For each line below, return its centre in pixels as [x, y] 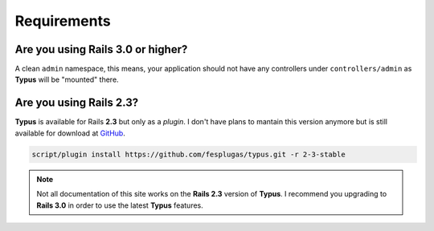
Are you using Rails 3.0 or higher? [101, 49]
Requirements [63, 21]
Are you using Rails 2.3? [77, 103]
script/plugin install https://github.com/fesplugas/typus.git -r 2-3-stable [188, 154]
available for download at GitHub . [70, 133]
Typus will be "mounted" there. [67, 79]
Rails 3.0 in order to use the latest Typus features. [120, 205]
